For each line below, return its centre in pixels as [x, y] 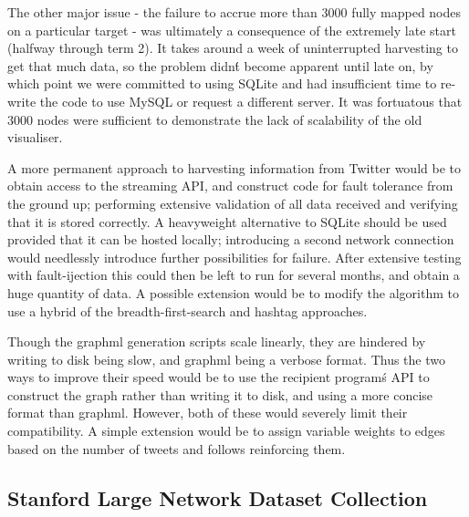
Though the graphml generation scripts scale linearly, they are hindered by [217, 341]
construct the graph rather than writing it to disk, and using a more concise [220, 394]
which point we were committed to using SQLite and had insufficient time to [222, 83]
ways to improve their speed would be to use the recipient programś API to [219, 377]
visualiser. [35, 137]
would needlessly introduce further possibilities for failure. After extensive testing [234, 257]
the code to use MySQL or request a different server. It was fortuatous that [251, 101]
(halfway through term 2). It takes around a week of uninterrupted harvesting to [233, 48]
